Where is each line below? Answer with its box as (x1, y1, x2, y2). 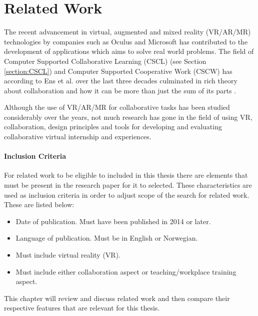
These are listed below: (4, 199, 74, 210)
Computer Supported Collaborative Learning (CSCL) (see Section (4, 55, 206, 66)
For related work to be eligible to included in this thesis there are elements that (4, 170, 248, 180)
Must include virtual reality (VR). (15, 250, 121, 260)
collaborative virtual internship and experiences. (4, 131, 151, 142)
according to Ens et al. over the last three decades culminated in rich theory (4, 75, 237, 86)
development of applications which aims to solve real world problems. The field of (4, 46, 254, 56)
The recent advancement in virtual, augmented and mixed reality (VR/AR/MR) (4, 26, 251, 37)
